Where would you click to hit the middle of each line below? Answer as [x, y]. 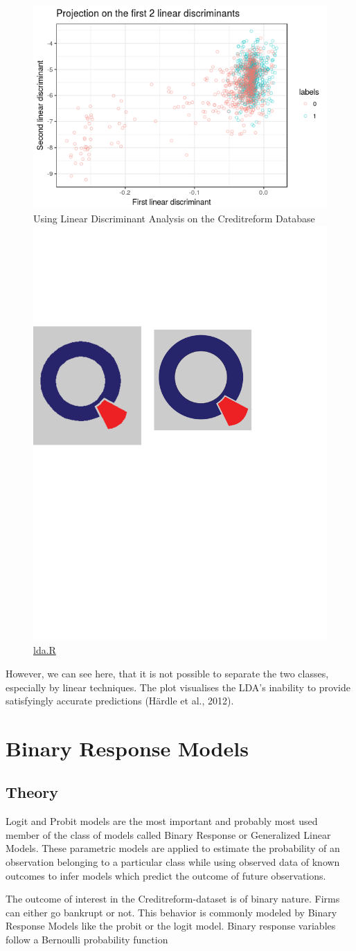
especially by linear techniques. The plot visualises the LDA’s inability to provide [178, 687]
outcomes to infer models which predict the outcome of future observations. [166, 875]
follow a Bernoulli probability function [87, 940]
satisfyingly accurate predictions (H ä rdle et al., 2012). [120, 701]
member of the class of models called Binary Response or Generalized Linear [168, 834]
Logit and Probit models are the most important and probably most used [162, 821]
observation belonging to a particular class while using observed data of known [173, 862]
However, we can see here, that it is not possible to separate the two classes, [167, 673]
